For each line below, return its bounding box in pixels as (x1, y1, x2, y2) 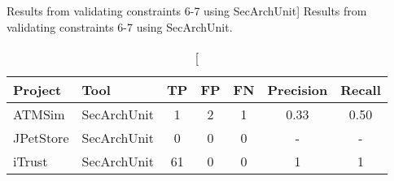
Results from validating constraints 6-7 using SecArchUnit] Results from (7, 2, 367, 19)
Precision (267, 80, 328, 100)
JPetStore (13, 128, 69, 148)
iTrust (13, 152, 48, 171)
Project (13, 80, 62, 100)
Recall (340, 80, 381, 100)
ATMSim (13, 105, 65, 124)
